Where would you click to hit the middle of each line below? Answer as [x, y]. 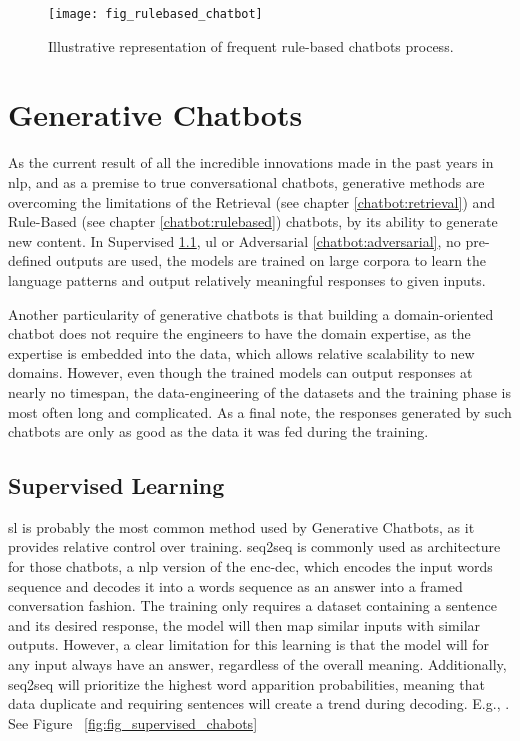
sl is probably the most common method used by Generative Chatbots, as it [241, 526]
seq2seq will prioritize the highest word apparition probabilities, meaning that [246, 683]
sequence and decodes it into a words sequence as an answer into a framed [235, 585]
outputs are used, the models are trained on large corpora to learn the [271, 260]
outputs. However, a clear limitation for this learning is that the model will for [249, 644]
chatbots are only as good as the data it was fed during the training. [218, 431]
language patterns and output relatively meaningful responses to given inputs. [247, 279]
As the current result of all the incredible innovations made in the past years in [251, 162]
